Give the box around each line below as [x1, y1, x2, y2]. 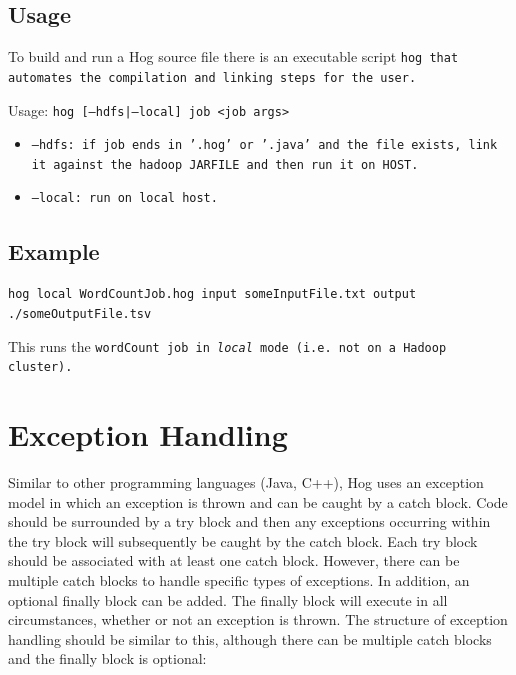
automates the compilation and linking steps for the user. [8, 70, 417, 85]
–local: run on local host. [31, 191, 218, 206]
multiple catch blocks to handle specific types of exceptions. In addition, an [8, 570, 470, 591]
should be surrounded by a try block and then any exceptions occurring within [8, 511, 491, 532]
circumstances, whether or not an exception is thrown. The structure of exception [8, 609, 508, 630]
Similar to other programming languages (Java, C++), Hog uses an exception [8, 472, 484, 493]
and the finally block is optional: [8, 648, 207, 669]
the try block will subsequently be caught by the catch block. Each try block [8, 530, 478, 551]
